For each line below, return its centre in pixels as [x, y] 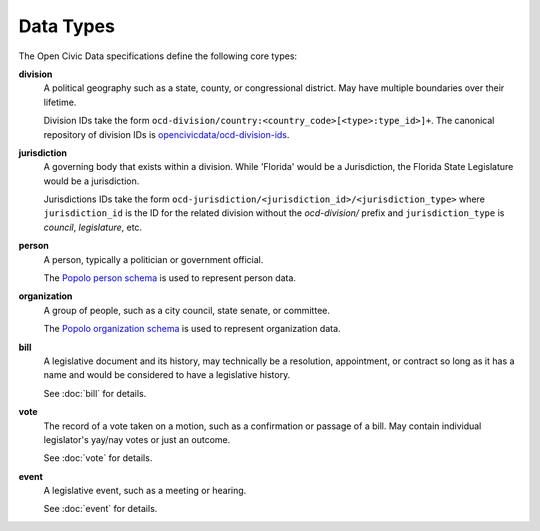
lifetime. [60, 102]
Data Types [66, 26]
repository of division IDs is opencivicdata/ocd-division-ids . [166, 134]
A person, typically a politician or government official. [153, 259]
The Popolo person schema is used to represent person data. [170, 278]
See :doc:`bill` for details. [95, 393]
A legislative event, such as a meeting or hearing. [145, 491]
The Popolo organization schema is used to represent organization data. [192, 329]
